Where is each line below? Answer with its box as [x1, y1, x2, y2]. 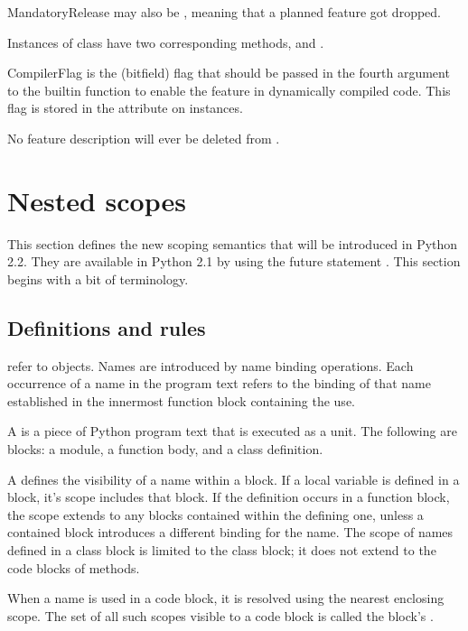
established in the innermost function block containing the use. [7, 391, 355, 410]
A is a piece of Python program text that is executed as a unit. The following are [7, 422, 457, 441]
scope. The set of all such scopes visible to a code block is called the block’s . [7, 606, 434, 625]
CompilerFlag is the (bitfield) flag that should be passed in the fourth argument [7, 63, 450, 82]
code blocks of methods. [7, 558, 140, 577]
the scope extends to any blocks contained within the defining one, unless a [7, 505, 424, 524]
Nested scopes [7, 181, 186, 218]
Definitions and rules [7, 313, 206, 341]
